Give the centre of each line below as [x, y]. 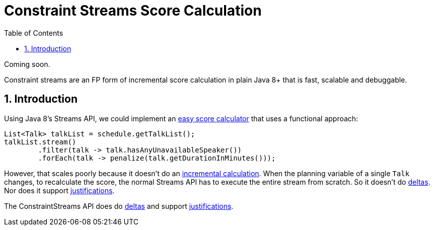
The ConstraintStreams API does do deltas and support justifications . [119, 206]
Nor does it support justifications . [59, 190]
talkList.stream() [40, 142]
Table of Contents [34, 33]
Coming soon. [27, 64]
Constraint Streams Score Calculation [133, 11]
